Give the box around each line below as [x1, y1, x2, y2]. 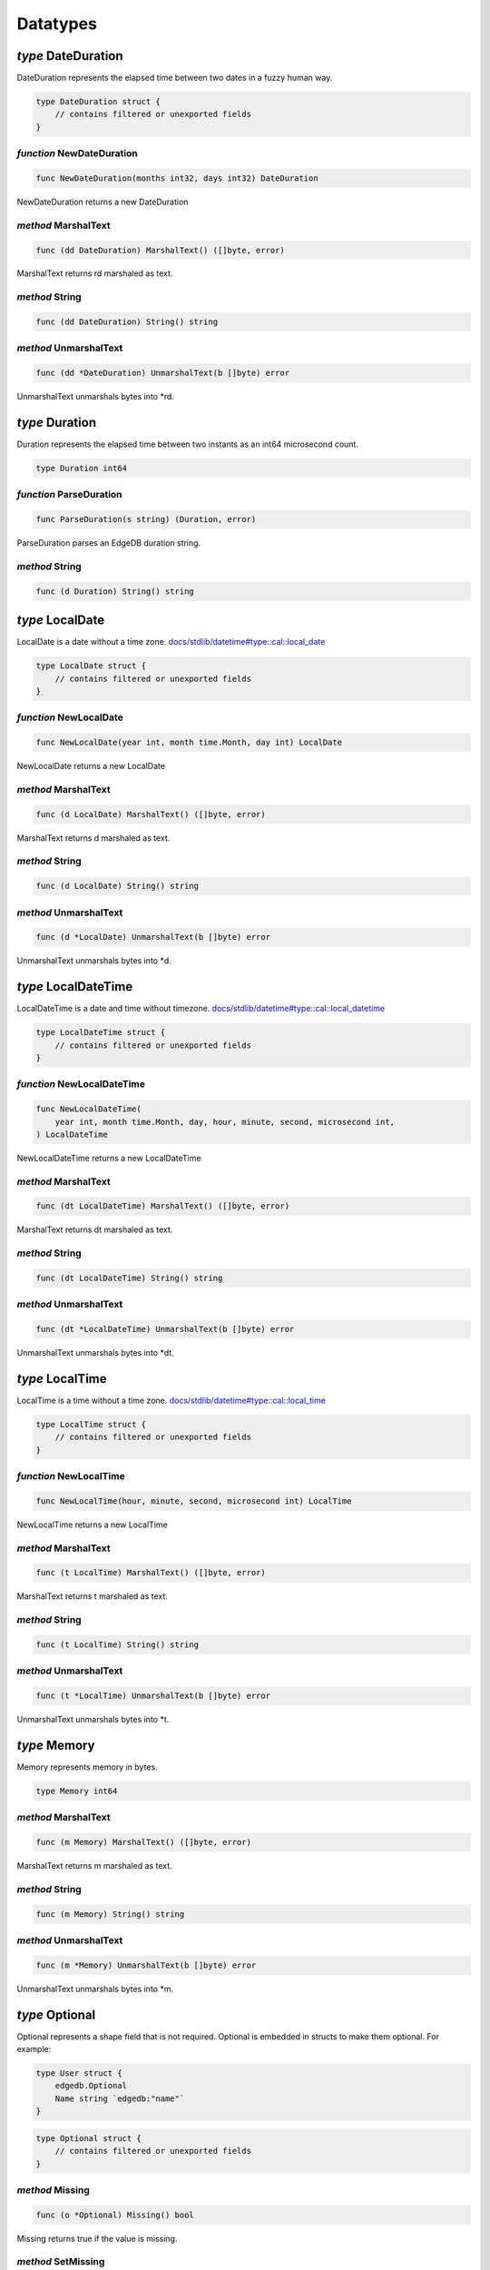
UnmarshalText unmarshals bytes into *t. [16, 1714, 170, 1725]
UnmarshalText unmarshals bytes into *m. [16, 1983, 174, 1994]
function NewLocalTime [16, 1470, 126, 1483]
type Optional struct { [35, 2133, 142, 2143]
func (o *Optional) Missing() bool [35, 2209, 194, 2220]
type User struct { [35, 2068, 122, 2078]
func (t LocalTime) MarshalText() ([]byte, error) [35, 1567, 267, 1578]
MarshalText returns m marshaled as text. [16, 1860, 172, 1871]
